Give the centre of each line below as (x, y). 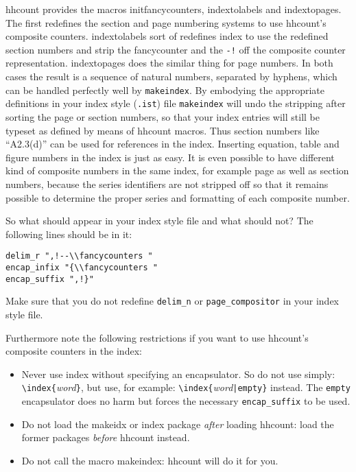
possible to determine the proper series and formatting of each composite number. (178, 197)
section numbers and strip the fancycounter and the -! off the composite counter (176, 49)
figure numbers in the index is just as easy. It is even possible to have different (170, 157)
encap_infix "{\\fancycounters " (82, 267)
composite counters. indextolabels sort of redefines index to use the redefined (167, 36)
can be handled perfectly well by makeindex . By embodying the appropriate (165, 90)
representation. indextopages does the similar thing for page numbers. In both (169, 63)
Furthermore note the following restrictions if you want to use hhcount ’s (157, 337)
